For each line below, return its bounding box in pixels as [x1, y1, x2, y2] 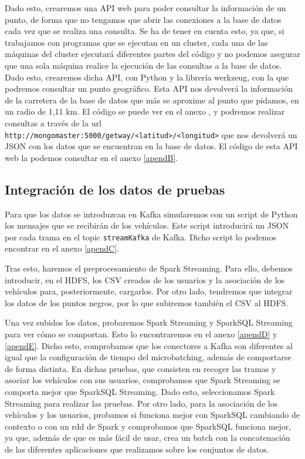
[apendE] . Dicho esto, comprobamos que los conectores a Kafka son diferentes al [5, 339, 293, 351]
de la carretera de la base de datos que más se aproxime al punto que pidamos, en [5, 93, 299, 106]
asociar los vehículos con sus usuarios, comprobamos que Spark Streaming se [5, 374, 280, 386]
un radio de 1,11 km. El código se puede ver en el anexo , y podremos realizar [5, 105, 285, 118]
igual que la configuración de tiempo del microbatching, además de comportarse [5, 351, 292, 363]
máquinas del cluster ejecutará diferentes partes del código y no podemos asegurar [5, 48, 300, 60]
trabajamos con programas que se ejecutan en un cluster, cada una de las [5, 36, 268, 48]
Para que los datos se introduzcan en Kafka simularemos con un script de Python [5, 207, 298, 220]
